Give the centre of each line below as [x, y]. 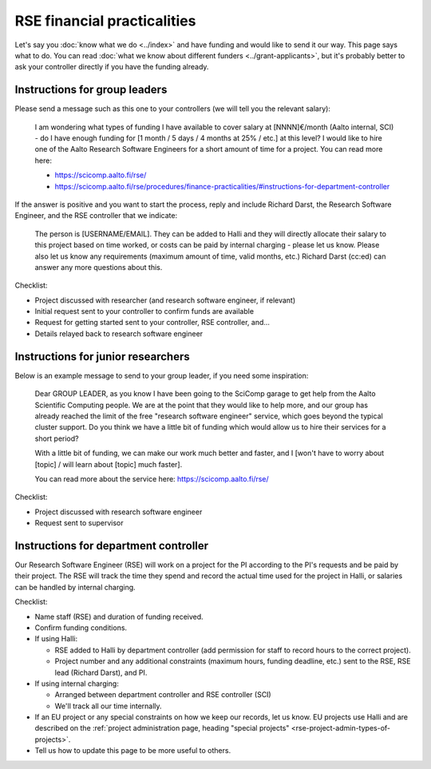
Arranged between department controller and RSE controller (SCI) [163, 695]
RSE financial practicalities [105, 21]
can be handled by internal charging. [75, 587]
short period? [57, 438]
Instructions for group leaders [91, 90]
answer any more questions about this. [99, 267]
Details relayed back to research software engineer [119, 333]
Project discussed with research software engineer [119, 512]
